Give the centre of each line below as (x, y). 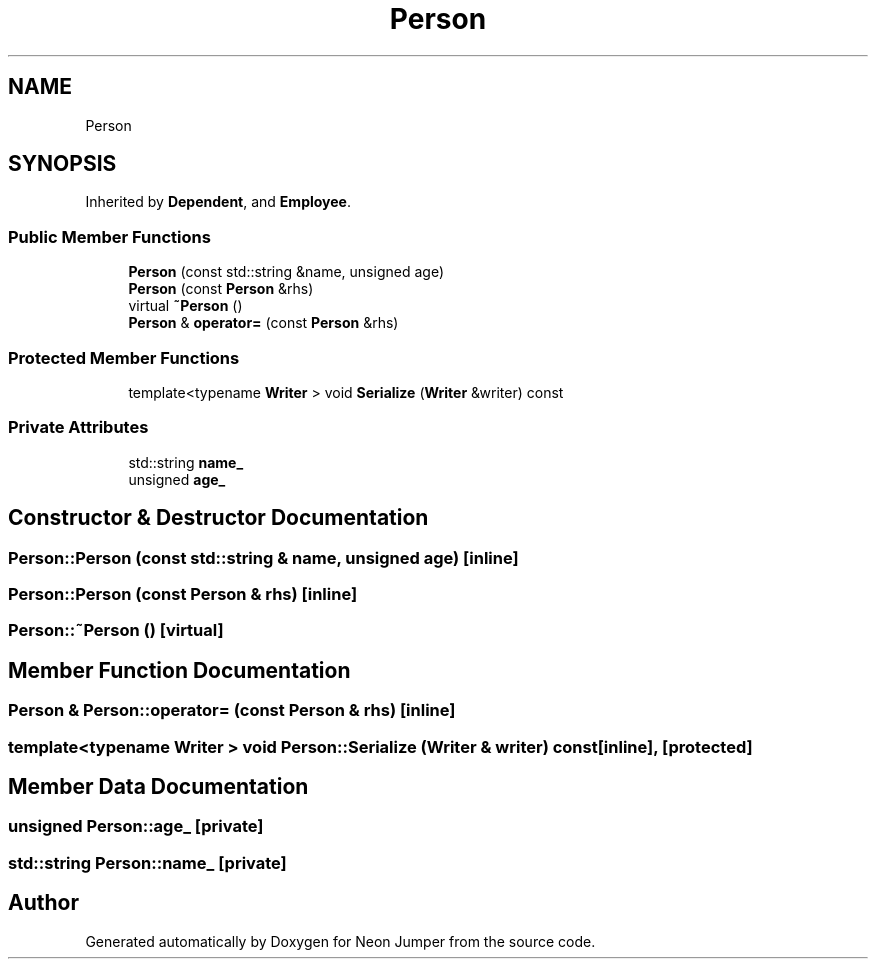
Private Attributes (78, 427)
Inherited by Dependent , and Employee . (218, 202)
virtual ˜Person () (185, 306)
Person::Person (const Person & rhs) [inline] (183, 593)
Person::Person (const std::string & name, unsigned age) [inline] (263, 557)
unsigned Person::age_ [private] (136, 826)
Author (43, 903)
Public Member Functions (109, 236)
